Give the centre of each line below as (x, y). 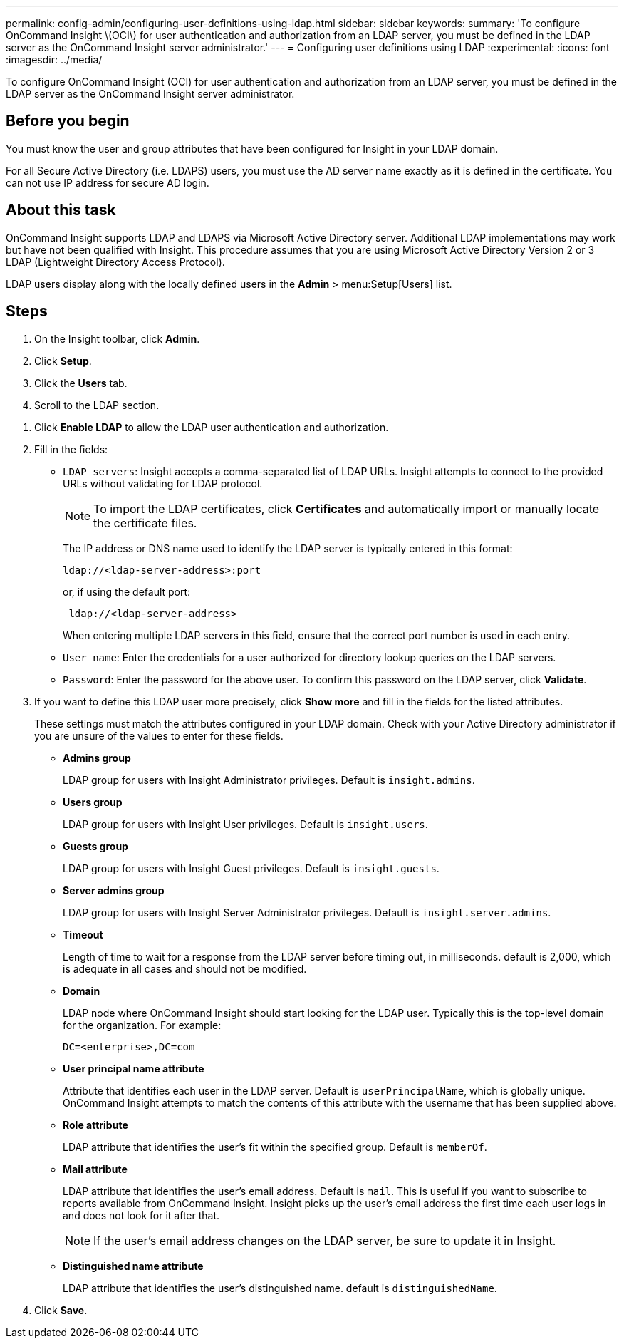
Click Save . (61, 1310)
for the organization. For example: (142, 1025)
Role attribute (95, 1125)
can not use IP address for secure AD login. (108, 182)
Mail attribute (95, 1169)
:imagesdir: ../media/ (54, 60)
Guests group (95, 846)
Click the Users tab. (81, 383)
